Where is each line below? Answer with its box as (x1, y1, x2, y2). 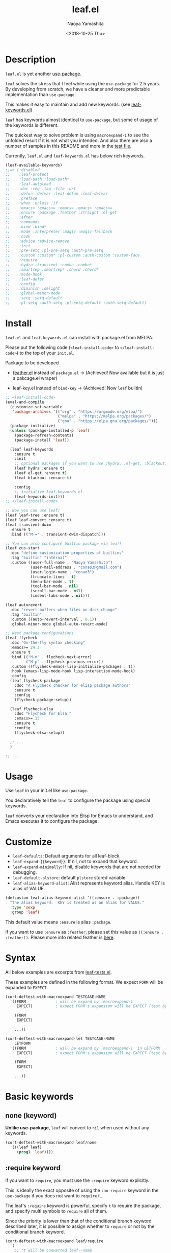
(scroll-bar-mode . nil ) (30, 589, 83, 594)
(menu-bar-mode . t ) (30, 579, 74, 584)
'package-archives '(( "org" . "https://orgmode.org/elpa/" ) (12, 409, 142, 414)
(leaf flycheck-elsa (10, 706, 53, 711)
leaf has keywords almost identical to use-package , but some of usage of (5, 117, 158, 123)
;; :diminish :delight (5, 286, 60, 291)
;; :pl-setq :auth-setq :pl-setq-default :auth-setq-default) (5, 300, 147, 306)
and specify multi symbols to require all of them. (5, 1208, 108, 1214)
